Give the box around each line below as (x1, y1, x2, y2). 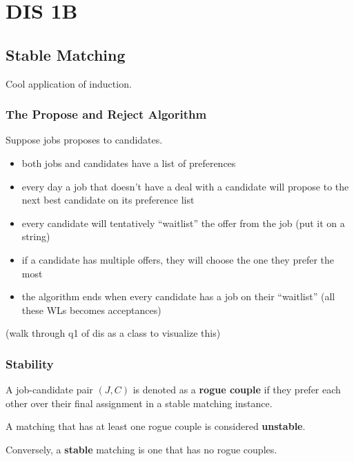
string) (21, 229, 50, 244)
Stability (6, 355, 54, 372)
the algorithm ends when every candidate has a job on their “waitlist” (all (21, 289, 335, 304)
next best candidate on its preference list (21, 193, 195, 207)
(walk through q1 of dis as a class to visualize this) (6, 326, 221, 340)
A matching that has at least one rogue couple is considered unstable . (6, 419, 306, 433)
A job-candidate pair (6, 382, 93, 397)
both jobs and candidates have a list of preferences (21, 155, 236, 170)
